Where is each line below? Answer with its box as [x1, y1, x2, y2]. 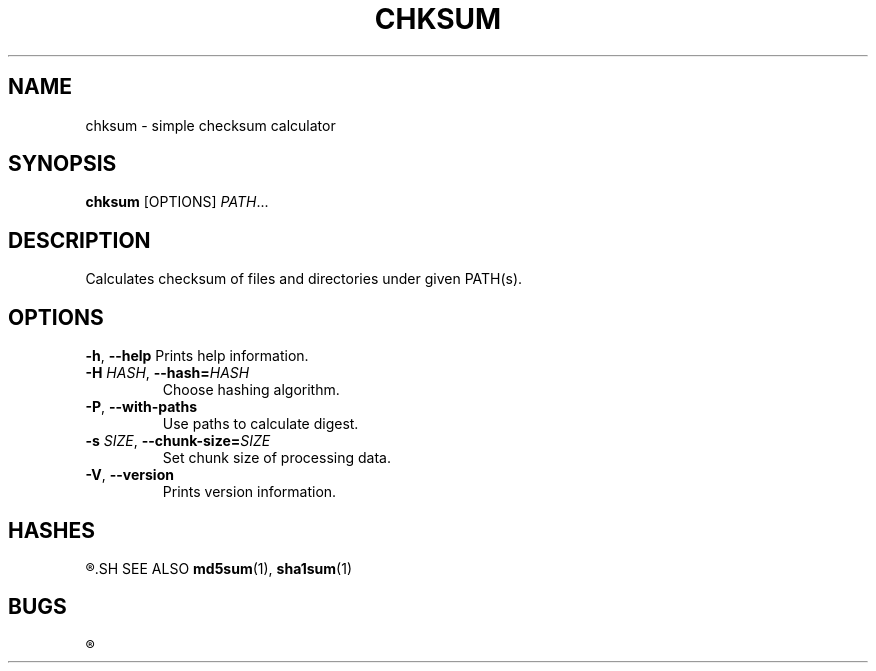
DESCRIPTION [8, 227, 151, 253]
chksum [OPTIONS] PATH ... [85, 193, 269, 211]
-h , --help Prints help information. [85, 347, 309, 365]
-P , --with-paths [85, 398, 198, 416]
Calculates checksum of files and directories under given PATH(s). [85, 270, 523, 288]
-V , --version [85, 466, 174, 484]
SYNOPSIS [8, 151, 117, 177]
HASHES [8, 517, 95, 543]
